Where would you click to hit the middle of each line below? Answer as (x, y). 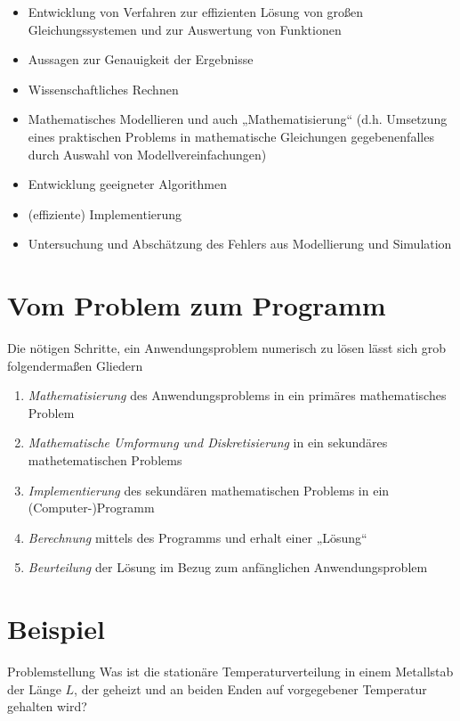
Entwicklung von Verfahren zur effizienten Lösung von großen (196, 12)
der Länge (34, 688)
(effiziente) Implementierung (105, 213)
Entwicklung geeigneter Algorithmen (127, 184)
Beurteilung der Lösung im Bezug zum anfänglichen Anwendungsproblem (228, 567)
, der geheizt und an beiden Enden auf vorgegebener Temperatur (250, 688)
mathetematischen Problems (105, 460)
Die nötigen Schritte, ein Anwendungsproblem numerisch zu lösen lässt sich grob (227, 348)
